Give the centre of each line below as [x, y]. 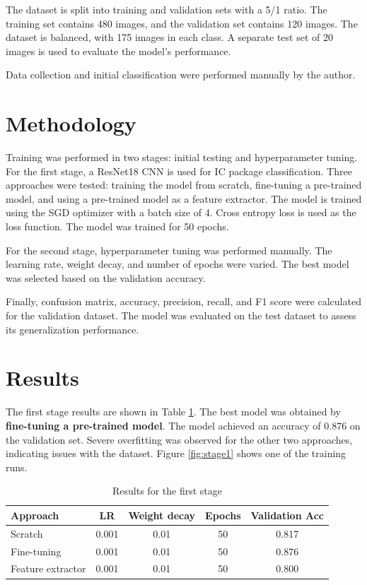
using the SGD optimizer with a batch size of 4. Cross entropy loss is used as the [181, 212]
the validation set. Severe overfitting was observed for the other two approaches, [179, 439]
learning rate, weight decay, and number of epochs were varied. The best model [177, 264]
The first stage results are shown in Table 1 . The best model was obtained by [173, 412]
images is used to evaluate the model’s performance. [118, 51]
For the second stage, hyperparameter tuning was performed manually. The [169, 250]
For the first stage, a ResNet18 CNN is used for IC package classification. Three [179, 171]
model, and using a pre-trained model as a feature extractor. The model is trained [184, 198]
